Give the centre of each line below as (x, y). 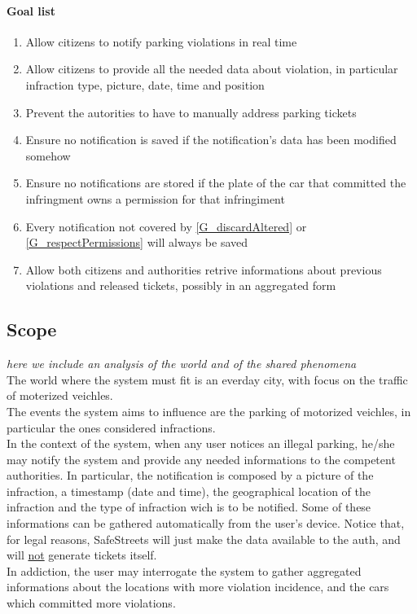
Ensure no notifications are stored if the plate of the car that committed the (216, 183)
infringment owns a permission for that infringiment (155, 198)
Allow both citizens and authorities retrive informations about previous (204, 269)
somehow (48, 155)
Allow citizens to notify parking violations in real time (161, 41)
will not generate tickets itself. (82, 555)
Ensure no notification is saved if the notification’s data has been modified (211, 140)
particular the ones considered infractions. (111, 427)
